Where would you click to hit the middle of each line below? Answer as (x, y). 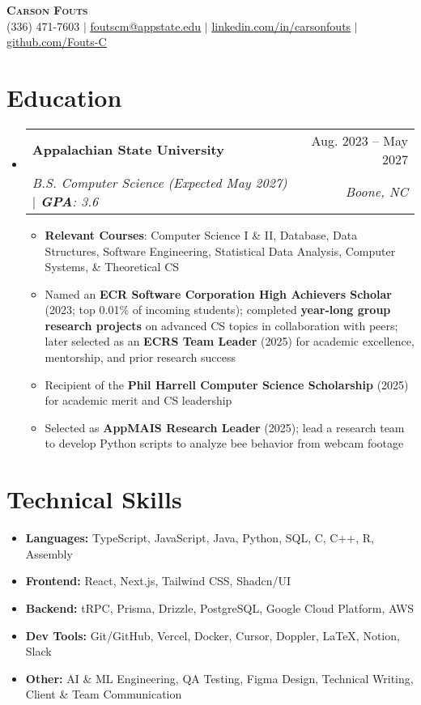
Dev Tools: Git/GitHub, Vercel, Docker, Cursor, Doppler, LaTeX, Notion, (213, 635)
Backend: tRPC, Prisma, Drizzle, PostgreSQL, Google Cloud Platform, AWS (220, 607)
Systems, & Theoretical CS (112, 267)
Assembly (49, 553)
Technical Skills (94, 499)
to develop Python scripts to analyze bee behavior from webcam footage (224, 443)
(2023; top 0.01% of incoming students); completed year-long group (218, 310)
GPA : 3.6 (69, 201)
